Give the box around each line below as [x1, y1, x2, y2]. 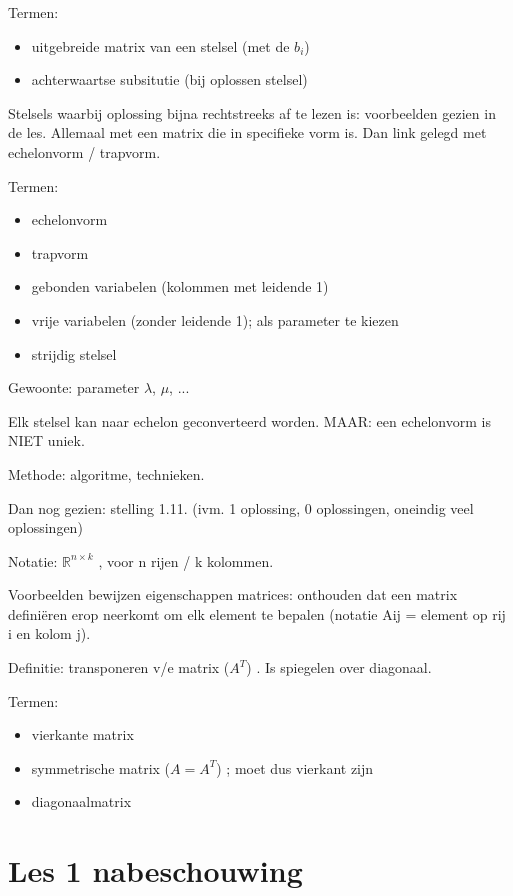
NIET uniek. [8, 430, 85, 451]
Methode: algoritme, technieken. [8, 463, 205, 484]
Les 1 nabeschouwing [8, 850, 303, 891]
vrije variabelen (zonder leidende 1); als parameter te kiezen [31, 309, 399, 330]
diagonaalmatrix [31, 791, 132, 812]
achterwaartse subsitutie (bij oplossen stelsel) [31, 69, 308, 90]
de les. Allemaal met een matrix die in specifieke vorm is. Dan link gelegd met [8, 122, 487, 143]
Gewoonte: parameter [8, 377, 140, 398]
